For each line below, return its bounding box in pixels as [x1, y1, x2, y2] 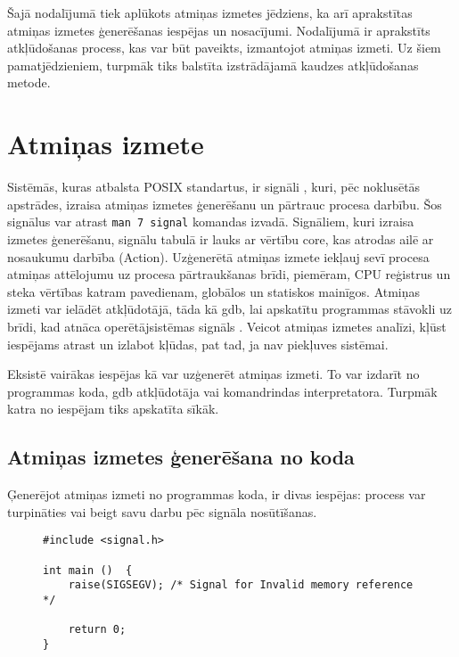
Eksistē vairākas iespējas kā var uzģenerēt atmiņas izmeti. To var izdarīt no [7, 365, 420, 383]
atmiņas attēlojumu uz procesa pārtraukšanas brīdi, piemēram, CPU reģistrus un [7, 265, 451, 283]
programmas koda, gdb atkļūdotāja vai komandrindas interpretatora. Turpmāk [7, 382, 438, 400]
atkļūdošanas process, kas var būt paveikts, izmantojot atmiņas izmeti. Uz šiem [7, 38, 441, 57]
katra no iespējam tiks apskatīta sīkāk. [7, 399, 219, 418]
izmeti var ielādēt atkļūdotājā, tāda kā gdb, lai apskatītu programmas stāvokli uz [7, 300, 452, 318]
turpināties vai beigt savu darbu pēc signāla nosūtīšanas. [7, 502, 317, 521]
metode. [7, 73, 51, 92]
